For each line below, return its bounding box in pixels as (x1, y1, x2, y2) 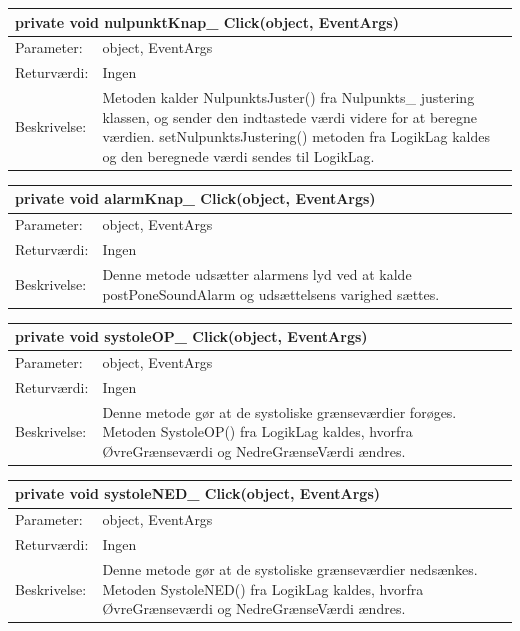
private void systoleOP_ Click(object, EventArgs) (15, 326, 368, 347)
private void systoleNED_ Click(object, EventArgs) (15, 483, 381, 504)
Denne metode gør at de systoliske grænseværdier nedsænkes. (102, 558, 478, 579)
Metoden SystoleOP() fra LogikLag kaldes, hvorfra (102, 421, 413, 442)
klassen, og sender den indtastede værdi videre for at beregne (102, 106, 478, 127)
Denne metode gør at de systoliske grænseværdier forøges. (102, 401, 457, 422)
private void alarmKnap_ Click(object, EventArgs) (15, 188, 376, 209)
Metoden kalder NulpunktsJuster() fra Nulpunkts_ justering (102, 87, 475, 108)
